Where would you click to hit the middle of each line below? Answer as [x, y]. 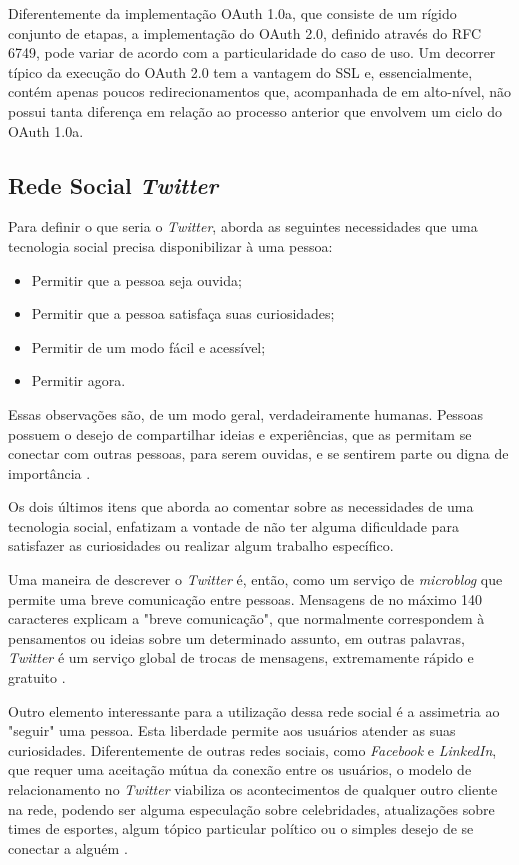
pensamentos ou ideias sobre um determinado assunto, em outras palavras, [236, 637]
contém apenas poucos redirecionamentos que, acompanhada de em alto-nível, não [260, 91]
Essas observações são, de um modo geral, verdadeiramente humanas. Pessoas [245, 413]
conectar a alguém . [68, 847]
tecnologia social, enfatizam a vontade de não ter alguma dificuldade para [233, 525]
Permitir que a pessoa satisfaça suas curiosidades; [183, 313]
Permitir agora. [78, 380]
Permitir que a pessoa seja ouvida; [136, 279]
